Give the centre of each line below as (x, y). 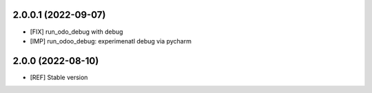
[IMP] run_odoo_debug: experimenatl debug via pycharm (111, 41)
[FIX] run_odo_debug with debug (76, 32)
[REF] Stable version (59, 77)
